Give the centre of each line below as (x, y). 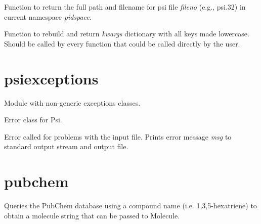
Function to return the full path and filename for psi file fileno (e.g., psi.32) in (125, 7)
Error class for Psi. (33, 120)
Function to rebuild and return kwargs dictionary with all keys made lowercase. (127, 34)
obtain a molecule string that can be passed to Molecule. (92, 215)
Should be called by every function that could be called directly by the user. (122, 43)
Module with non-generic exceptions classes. (72, 102)
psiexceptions (51, 78)
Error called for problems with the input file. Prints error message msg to (118, 136)
